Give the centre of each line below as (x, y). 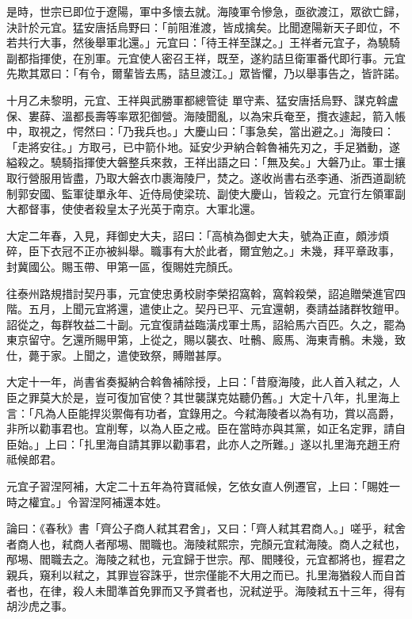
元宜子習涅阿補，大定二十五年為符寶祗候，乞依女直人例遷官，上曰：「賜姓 (198, 486)
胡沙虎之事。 (40, 606)
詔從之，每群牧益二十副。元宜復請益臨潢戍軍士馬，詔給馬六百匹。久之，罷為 (206, 324)
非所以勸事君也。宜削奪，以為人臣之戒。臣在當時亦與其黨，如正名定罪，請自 (206, 428)
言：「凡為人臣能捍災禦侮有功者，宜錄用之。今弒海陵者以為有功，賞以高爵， (203, 413)
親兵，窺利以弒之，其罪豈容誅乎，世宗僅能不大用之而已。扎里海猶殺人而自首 (206, 575)
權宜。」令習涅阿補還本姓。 (97, 501)
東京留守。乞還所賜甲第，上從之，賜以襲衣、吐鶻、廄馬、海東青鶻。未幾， (200, 340)
